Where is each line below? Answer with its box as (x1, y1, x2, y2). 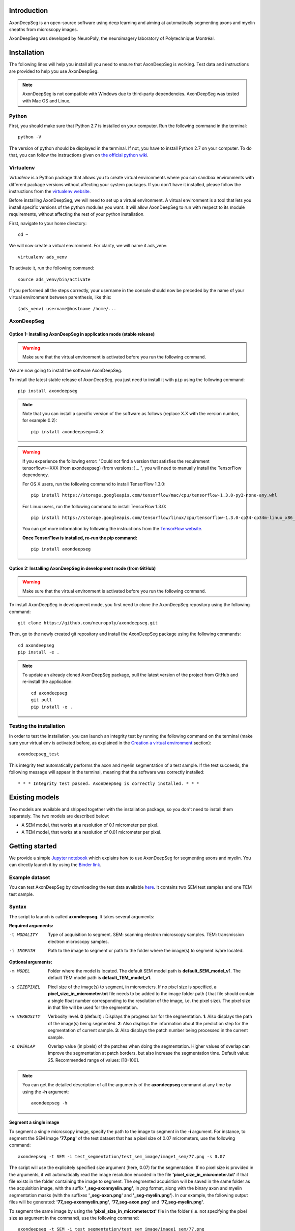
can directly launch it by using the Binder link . (9, 862, 102, 868)
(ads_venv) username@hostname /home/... (18, 306, 117, 311)
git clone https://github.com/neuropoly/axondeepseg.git (18, 620, 158, 626)
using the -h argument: (22, 1089, 69, 1095)
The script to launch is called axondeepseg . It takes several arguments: (9, 913, 154, 919)
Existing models (9, 793, 59, 802)
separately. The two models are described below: (9, 813, 110, 819)
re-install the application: (22, 679, 73, 684)
